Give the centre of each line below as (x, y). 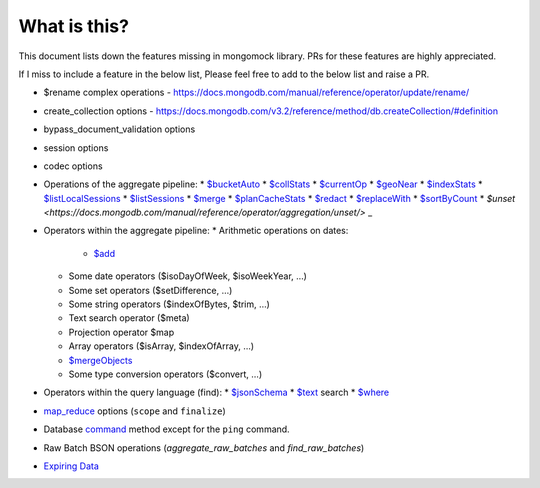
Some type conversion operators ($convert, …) (165, 374)
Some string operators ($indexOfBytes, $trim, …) (169, 304)
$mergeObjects (100, 360)
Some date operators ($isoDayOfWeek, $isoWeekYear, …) (187, 276)
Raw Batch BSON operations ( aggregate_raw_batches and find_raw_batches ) (204, 447)
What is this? (74, 26)
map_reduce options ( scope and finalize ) (135, 411)
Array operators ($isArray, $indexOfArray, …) (161, 346)
